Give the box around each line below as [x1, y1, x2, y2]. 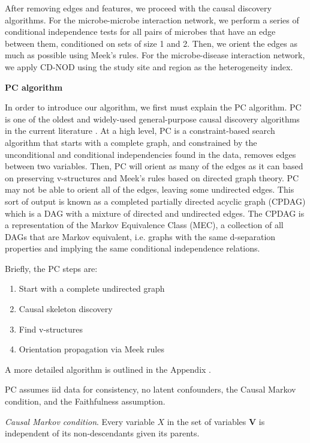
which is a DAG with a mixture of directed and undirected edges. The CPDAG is [5, 206, 305, 219]
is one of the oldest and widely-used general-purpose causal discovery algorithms [5, 112, 300, 125]
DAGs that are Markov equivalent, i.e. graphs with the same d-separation [5, 230, 276, 243]
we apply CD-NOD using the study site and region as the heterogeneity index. [5, 60, 293, 73]
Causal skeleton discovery [19, 303, 113, 315]
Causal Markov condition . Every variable [5, 415, 155, 427]
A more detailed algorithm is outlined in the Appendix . [5, 363, 211, 375]
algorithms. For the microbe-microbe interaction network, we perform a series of [5, 13, 299, 26]
